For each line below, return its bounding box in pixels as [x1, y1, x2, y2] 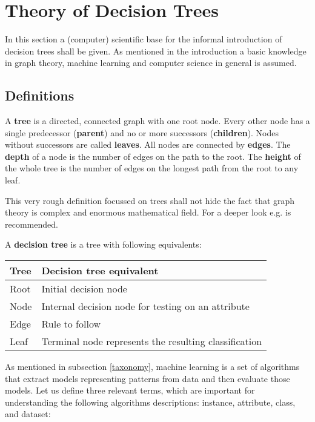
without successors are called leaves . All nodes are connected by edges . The [5, 138, 291, 151]
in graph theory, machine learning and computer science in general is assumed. [5, 56, 297, 69]
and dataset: [5, 407, 51, 420]
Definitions [5, 86, 75, 105]
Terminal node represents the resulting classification [41, 334, 262, 349]
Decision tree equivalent [41, 263, 159, 278]
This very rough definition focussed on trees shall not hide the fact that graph [5, 194, 295, 206]
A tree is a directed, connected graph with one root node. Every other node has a [5, 114, 310, 127]
